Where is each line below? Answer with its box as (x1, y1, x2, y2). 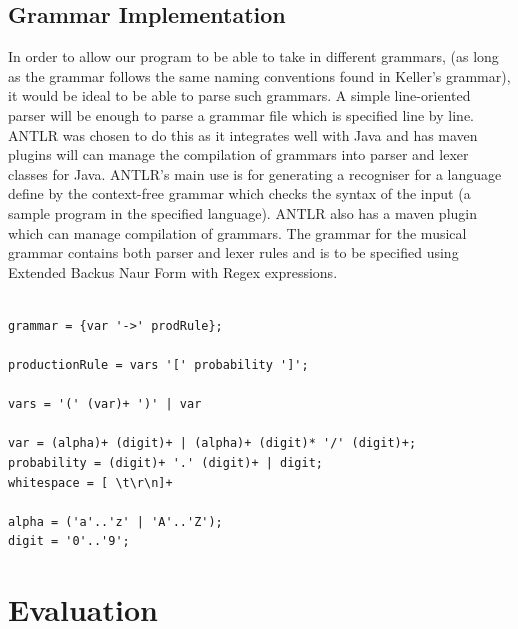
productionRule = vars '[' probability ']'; (8, 358, 309, 373)
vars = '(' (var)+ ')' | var (8, 397, 202, 412)
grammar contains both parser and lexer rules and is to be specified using (8, 242, 459, 263)
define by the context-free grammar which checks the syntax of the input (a (8, 183, 471, 204)
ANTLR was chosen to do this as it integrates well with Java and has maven (8, 124, 478, 145)
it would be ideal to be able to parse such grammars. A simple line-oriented (8, 85, 471, 106)
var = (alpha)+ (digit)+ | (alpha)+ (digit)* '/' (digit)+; (8, 436, 417, 451)
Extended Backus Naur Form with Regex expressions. (8, 261, 338, 282)
